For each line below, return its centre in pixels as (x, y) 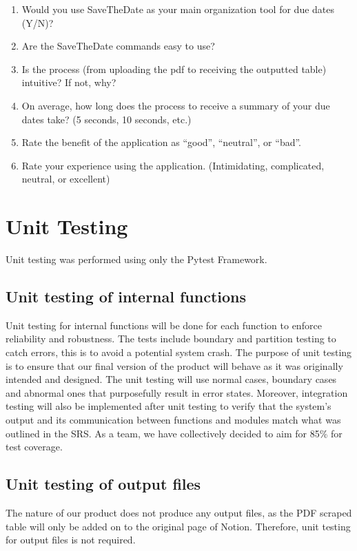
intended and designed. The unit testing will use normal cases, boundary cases (171, 379)
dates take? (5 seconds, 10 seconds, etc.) (106, 119)
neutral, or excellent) (66, 179)
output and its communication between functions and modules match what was (173, 420)
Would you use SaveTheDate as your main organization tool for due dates (178, 9)
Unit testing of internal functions (126, 297)
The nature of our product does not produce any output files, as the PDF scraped (179, 512)
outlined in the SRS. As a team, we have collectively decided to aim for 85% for (174, 433)
